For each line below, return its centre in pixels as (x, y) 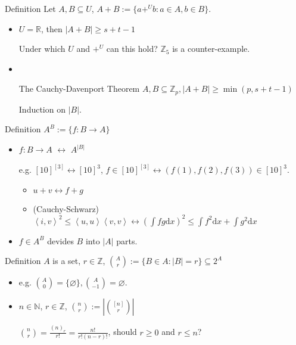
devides (60, 240)
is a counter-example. (211, 49)
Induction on (42, 109)
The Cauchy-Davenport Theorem (79, 88)
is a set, (67, 261)
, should (122, 332)
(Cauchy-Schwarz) (66, 208)
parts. (127, 240)
